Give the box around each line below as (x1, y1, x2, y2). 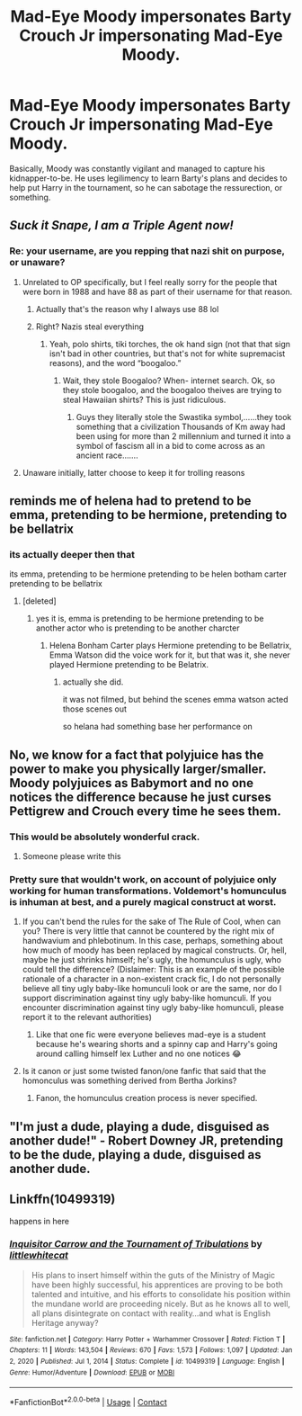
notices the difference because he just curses (9, 789, 272, 804)
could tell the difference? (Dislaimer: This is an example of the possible (22, 964, 285, 975)
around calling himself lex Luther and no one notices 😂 (35, 1048, 242, 1059)
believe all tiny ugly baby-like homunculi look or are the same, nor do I (22, 983, 282, 994)
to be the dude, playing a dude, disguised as (9, 1147, 262, 1162)
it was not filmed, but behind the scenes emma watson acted (62, 695, 289, 705)
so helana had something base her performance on (62, 721, 253, 732)
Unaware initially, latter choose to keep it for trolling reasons (22, 467, 245, 478)
